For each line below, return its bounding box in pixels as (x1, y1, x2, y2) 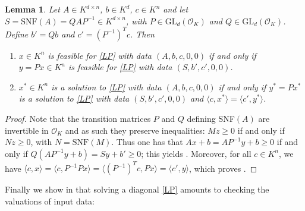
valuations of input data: (5, 194, 95, 207)
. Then (130, 27, 155, 40)
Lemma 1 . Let (5, 3, 60, 15)
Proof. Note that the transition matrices (5, 112, 151, 125)
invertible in (5, 124, 49, 136)
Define (5, 27, 29, 40)
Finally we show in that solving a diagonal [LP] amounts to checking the (5, 183, 269, 196)
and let (163, 3, 188, 15)
